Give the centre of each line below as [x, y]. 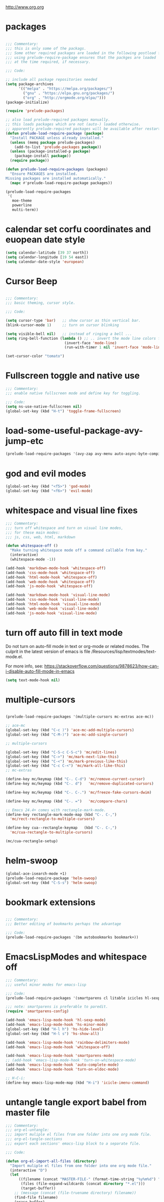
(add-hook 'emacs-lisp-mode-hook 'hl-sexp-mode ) [56, 1020]
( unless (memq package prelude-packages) [53, 142]
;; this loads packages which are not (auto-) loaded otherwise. [73, 124]
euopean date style [46, 240]
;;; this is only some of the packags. [46, 48]
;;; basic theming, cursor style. [41, 303]
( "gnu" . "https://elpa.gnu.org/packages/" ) [69, 93]
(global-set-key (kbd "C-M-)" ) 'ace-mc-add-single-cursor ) [67, 735]
